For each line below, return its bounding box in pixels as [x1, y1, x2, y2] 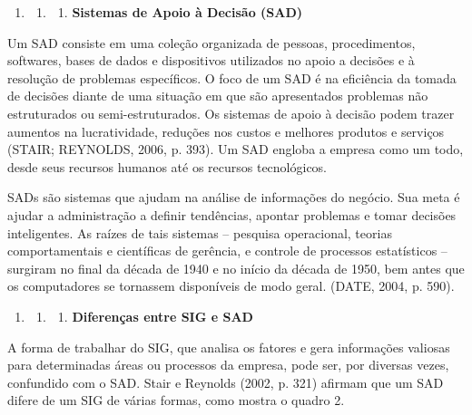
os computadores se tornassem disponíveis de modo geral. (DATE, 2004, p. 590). [7, 276, 455, 295]
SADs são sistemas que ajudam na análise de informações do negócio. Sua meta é [7, 188, 460, 207]
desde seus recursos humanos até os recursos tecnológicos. [7, 157, 328, 176]
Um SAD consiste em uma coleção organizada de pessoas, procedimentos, [7, 33, 416, 52]
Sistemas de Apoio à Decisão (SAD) [72, 3, 303, 21]
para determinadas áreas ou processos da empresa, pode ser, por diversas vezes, [7, 355, 449, 374]
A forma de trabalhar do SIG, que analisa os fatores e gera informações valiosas [7, 337, 450, 356]
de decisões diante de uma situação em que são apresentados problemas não [7, 86, 428, 105]
